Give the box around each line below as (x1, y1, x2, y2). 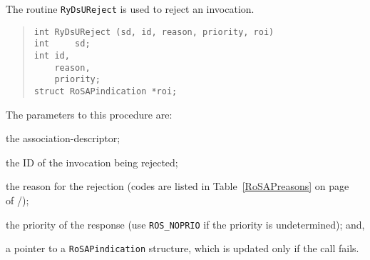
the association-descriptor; (6, 131, 120, 146)
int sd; (34, 39, 91, 49)
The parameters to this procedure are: (6, 106, 173, 121)
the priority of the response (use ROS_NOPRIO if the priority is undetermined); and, (6, 216, 365, 231)
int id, (34, 50, 70, 61)
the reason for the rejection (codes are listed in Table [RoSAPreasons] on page (6, 179, 349, 194)
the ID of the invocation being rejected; (6, 154, 178, 169)
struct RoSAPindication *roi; (34, 86, 178, 96)
